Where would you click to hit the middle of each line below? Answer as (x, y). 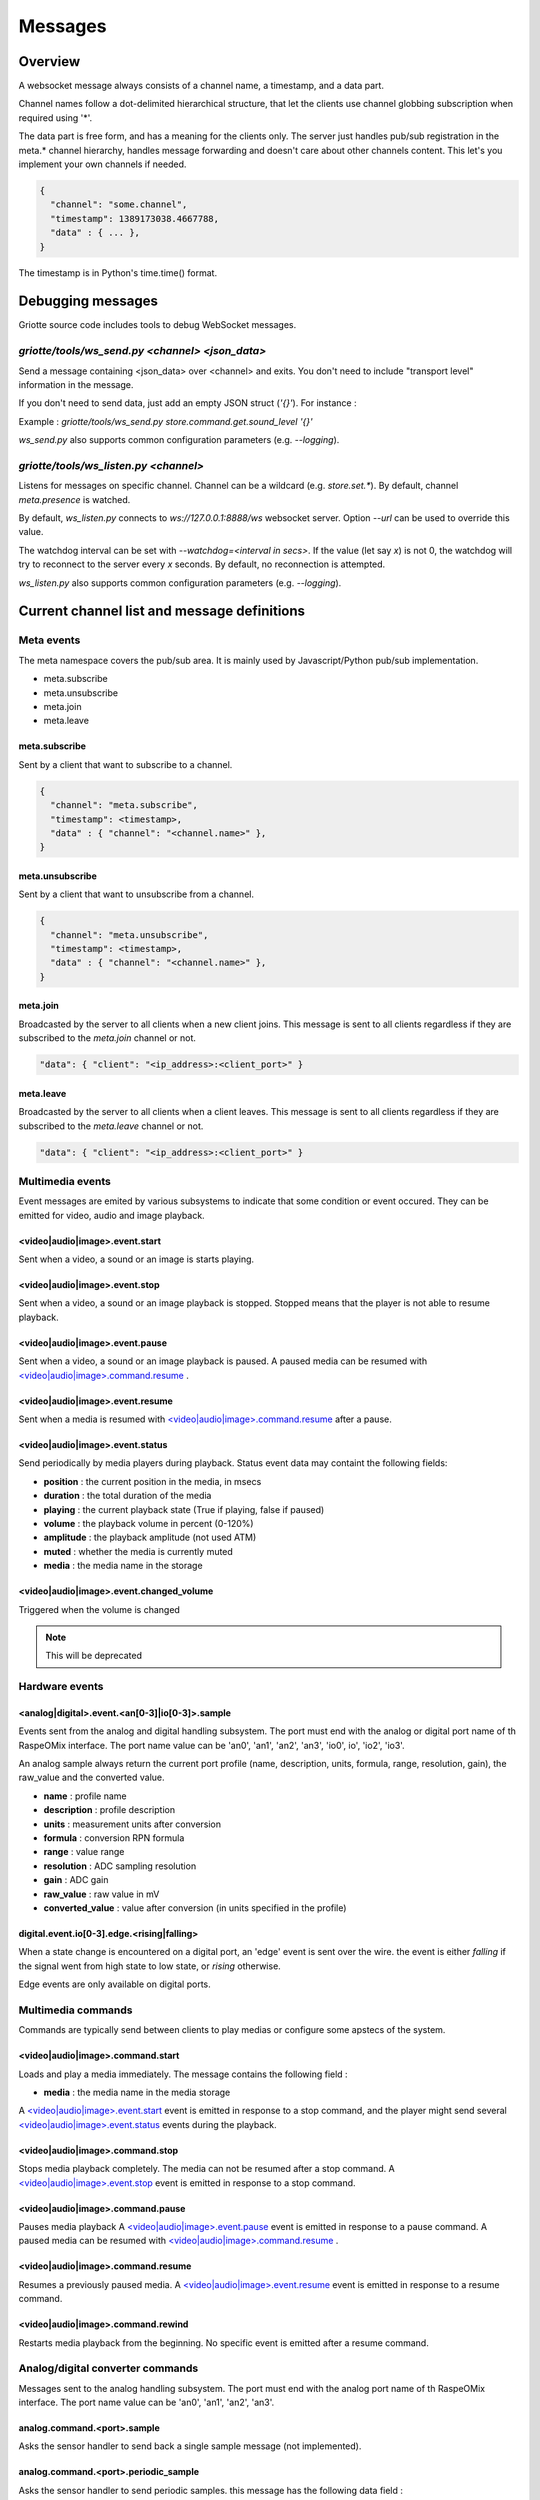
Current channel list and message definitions (161, 611)
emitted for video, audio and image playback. (111, 1215)
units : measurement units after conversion (132, 1824)
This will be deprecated (93, 1656)
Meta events (49, 640)
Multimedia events (65, 1181)
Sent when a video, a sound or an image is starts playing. (136, 1259)
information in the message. (76, 384)
